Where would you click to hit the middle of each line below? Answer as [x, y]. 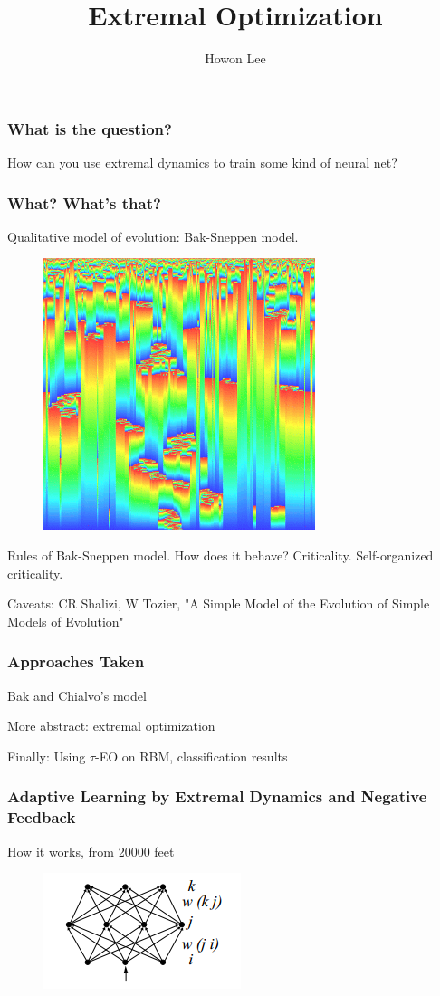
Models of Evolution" [66, 621]
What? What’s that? [84, 202]
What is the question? [90, 128]
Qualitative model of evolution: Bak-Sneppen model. [153, 236]
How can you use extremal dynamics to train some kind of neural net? [202, 163]
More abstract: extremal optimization [111, 726]
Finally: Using [47, 756]
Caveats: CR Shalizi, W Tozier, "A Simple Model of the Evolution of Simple [219, 603]
